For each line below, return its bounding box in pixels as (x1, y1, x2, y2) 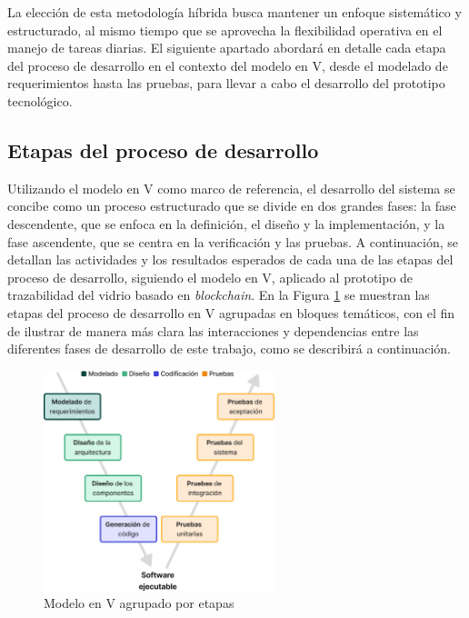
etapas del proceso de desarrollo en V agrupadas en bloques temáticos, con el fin (7, 303, 455, 322)
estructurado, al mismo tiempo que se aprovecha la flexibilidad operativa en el (7, 20, 443, 39)
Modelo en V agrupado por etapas (44, 593, 234, 613)
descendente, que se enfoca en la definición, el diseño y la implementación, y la (7, 214, 445, 233)
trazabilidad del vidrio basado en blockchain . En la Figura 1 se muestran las (7, 285, 430, 304)
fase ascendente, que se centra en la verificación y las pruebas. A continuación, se (7, 232, 458, 251)
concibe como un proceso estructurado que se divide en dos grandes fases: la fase (7, 196, 456, 215)
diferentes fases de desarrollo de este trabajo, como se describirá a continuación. (7, 339, 452, 358)
